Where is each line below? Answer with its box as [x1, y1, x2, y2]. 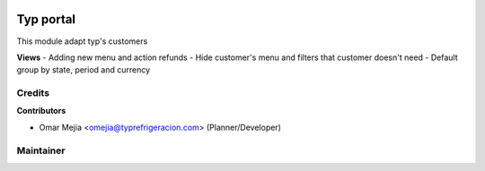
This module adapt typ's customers [16, 36, 148, 47]
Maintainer [16, 144, 66, 157]
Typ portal [16, 12, 76, 27]
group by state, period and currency [16, 64, 151, 75]
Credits [16, 87, 49, 99]
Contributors [16, 106, 66, 116]
